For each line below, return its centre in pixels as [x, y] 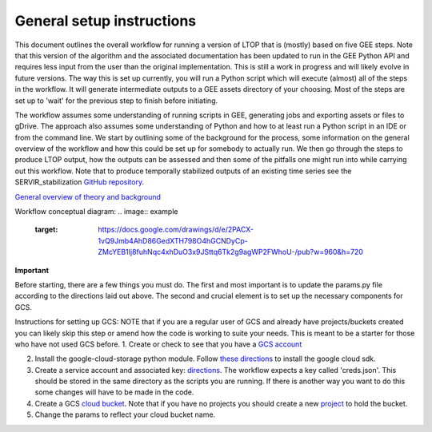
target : [46, 230]
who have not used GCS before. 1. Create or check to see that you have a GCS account [158, 344]
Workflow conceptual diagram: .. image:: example [96, 212]
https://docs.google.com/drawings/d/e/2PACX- [176, 230]
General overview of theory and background [88, 196]
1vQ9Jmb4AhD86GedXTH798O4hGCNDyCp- [173, 240]
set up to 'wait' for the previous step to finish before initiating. [116, 101]
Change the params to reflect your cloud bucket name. [125, 414]
